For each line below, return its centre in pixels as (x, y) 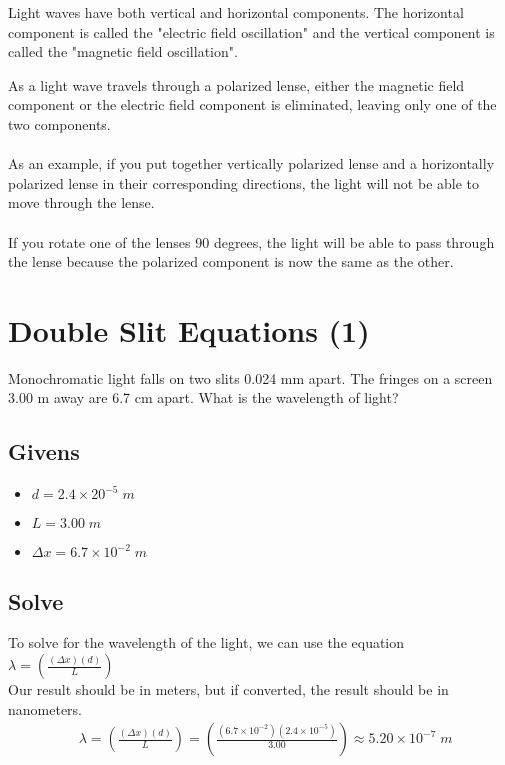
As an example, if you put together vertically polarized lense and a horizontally (251, 163)
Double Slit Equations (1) (189, 329)
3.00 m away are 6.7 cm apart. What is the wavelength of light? (203, 397)
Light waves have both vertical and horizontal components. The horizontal (236, 12)
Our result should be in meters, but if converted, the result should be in (228, 689)
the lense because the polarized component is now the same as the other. (231, 261)
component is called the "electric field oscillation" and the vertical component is (251, 31)
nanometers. (45, 708)
